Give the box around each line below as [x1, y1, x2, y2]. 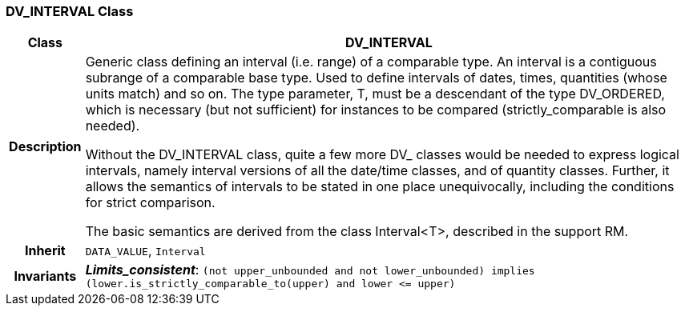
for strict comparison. [85, 194, 216, 211]
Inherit [24, 242, 66, 259]
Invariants [14, 267, 77, 284]
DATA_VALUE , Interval [85, 242, 206, 259]
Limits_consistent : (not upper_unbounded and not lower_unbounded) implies [85, 262, 535, 278]
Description [9, 138, 82, 155]
